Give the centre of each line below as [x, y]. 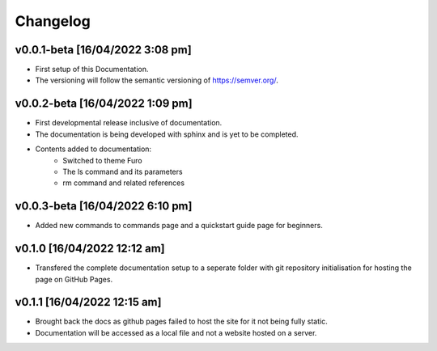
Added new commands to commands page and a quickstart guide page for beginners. [179, 226]
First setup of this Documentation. [92, 70]
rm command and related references [124, 183]
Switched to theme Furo [102, 160]
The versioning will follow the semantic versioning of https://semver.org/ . [157, 80]
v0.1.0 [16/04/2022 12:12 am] [90, 249]
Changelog [53, 21]
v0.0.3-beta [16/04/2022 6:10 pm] [104, 206]
